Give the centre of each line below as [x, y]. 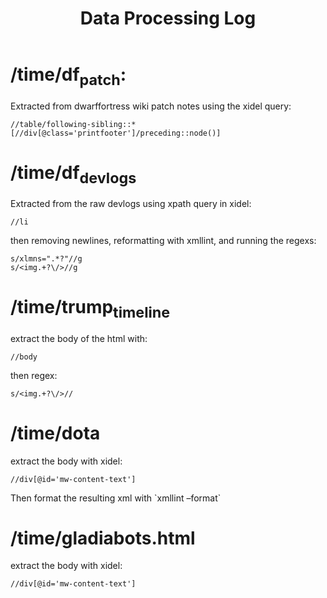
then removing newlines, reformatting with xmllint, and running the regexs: [163, 241]
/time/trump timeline [90, 309]
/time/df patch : [68, 76]
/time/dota [55, 433]
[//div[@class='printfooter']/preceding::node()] [116, 133]
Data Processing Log [168, 18]
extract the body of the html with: [79, 338]
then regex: [34, 375]
